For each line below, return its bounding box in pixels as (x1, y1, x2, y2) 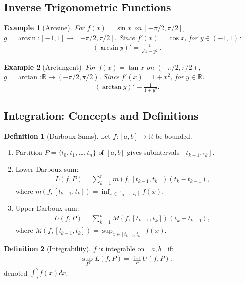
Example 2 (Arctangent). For (4, 62, 96, 72)
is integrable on (99, 243, 145, 254)
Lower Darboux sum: (15, 163, 79, 174)
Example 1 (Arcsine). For (4, 22, 85, 33)
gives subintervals (127, 147, 180, 157)
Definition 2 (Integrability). (4, 243, 91, 254)
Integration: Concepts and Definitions (4, 108, 199, 123)
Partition (15, 147, 42, 157)
